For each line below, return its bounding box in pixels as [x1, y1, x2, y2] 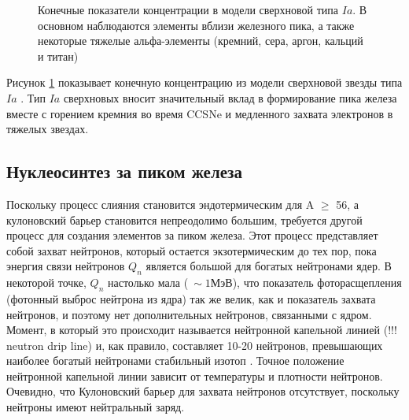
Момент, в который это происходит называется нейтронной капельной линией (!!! [6, 322, 397, 338]
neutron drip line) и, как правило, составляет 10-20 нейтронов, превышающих [6, 336, 383, 353]
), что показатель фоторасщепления [232, 274, 402, 291]
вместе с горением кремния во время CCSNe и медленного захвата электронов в [6, 105, 393, 121]
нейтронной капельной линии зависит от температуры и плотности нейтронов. [6, 367, 383, 384]
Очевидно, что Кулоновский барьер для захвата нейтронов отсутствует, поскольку [6, 383, 400, 400]
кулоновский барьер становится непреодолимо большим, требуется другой [6, 211, 363, 228]
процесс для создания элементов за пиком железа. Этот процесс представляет [6, 227, 378, 243]
